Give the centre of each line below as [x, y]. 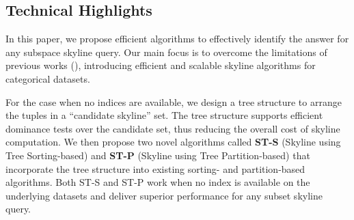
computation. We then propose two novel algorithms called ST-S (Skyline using [173, 142]
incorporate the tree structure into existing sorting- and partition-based [155, 168]
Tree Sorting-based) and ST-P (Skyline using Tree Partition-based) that [158, 155]
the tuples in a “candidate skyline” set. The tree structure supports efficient [164, 115]
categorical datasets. [48, 78]
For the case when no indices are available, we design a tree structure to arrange [174, 101]
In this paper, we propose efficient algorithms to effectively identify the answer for [177, 39]
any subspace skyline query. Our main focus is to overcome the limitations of [166, 52]
